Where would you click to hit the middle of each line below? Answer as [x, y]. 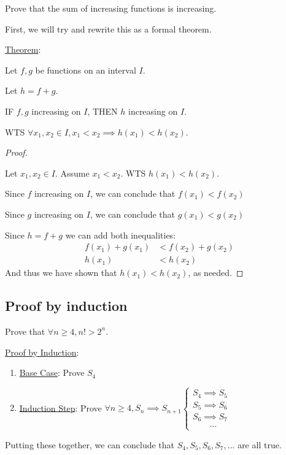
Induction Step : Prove [60, 407]
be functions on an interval [86, 70]
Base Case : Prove [52, 373]
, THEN [102, 111]
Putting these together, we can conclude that [90, 444]
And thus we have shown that [61, 273]
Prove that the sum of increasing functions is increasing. [111, 8]
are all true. [260, 444]
